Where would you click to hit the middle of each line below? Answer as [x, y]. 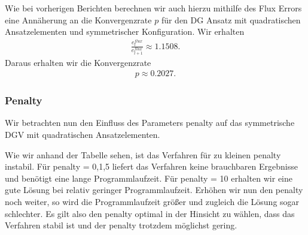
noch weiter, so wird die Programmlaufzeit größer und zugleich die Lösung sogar [152, 201]
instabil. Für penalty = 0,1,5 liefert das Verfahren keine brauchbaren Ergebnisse [151, 166]
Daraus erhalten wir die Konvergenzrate [78, 62]
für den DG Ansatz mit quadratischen [231, 19]
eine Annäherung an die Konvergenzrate [78, 19]
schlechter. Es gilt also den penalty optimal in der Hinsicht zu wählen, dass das [150, 213]
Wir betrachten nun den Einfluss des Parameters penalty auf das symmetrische [150, 123]
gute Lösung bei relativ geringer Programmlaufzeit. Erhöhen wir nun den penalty [154, 190]
